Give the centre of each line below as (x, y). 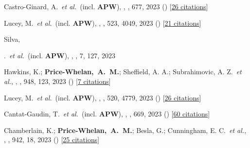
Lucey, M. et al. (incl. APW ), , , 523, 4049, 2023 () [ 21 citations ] (103, 23)
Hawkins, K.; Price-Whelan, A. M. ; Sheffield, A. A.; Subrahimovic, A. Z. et (123, 72)
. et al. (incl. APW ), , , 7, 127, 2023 (60, 55)
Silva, (12, 39)
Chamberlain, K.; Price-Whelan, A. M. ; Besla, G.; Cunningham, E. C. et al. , (125, 130)
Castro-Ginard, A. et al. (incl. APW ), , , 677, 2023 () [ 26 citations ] (106, 6)
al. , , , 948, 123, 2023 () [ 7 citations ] (57, 81)
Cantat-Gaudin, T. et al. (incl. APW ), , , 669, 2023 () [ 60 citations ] (107, 114)
